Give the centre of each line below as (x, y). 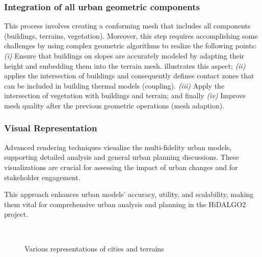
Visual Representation (51, 128)
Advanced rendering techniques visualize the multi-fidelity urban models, (118, 147)
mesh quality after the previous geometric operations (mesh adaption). (114, 105)
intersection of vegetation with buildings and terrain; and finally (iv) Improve (125, 95)
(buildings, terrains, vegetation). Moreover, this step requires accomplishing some (131, 35)
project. (16, 214)
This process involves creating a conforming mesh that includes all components (127, 26)
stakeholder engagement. (42, 177)
